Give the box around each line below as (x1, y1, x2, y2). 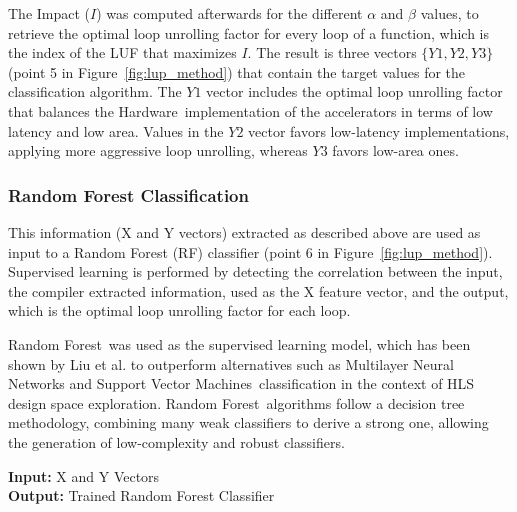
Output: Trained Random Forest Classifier (8, 485, 275, 506)
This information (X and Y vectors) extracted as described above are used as (8, 221, 481, 242)
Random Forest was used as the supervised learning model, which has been (8, 333, 471, 354)
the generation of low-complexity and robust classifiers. (8, 431, 345, 452)
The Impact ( (8, 3, 91, 23)
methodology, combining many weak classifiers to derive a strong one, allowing (8, 412, 489, 433)
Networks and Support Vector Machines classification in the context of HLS (8, 373, 475, 394)
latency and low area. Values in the (8, 120, 224, 141)
